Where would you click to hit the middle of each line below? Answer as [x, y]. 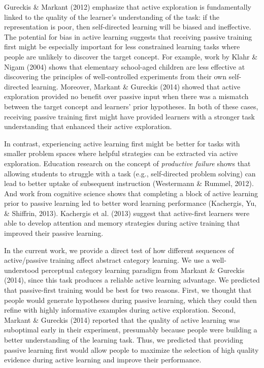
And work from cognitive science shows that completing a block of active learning [131, 193]
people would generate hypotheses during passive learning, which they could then [130, 300]
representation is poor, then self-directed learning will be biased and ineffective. [128, 27]
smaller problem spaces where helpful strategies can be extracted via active [121, 153]
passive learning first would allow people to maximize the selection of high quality [131, 349]
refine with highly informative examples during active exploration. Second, [120, 310]
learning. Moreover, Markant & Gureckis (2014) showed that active [136, 86]
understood [22, 270]
